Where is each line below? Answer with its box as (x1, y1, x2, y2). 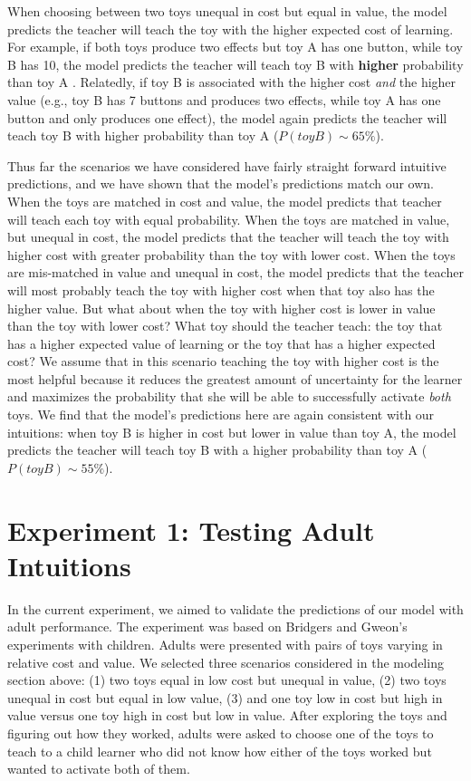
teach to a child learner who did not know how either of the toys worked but (7, 741, 432, 760)
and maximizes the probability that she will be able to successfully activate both (7, 387, 451, 406)
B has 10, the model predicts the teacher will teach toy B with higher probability (7, 54, 464, 73)
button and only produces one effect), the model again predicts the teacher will (7, 108, 447, 127)
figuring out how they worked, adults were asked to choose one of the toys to (7, 723, 434, 742)
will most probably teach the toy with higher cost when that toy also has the (7, 280, 435, 299)
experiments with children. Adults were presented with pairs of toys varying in (7, 634, 443, 653)
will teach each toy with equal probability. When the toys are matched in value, (7, 209, 450, 228)
